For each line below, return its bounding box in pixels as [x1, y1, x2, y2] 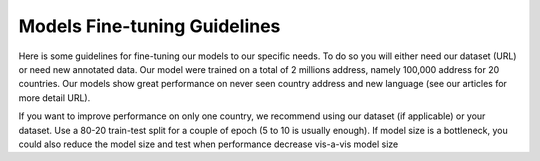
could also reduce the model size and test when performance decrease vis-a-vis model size [18, 138, 399, 150]
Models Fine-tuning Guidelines [18, 15, 281, 37]
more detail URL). [18, 91, 91, 104]
